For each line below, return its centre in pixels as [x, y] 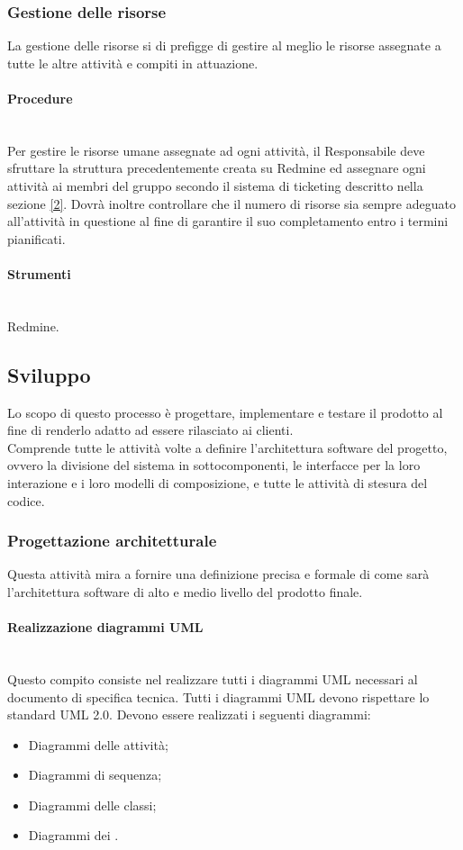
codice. [26, 500]
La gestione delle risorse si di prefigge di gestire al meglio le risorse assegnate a [224, 45]
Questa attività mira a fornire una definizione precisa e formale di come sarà [218, 574]
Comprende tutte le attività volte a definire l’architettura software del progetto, [227, 447]
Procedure [40, 98]
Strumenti [39, 273]
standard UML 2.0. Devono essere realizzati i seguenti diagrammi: [189, 714]
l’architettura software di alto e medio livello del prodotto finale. [185, 591]
